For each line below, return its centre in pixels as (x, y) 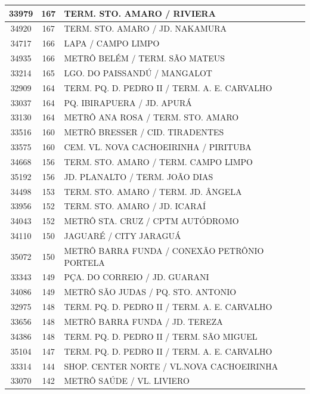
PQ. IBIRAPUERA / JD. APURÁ (128, 102)
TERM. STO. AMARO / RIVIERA (140, 13)
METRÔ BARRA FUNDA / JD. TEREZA (143, 321)
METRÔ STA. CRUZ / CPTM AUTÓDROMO (151, 221)
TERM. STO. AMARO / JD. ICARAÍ (135, 206)
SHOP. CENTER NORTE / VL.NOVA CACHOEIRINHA (171, 366)
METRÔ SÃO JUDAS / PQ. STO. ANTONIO (150, 292)
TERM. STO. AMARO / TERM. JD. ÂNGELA (153, 191)
